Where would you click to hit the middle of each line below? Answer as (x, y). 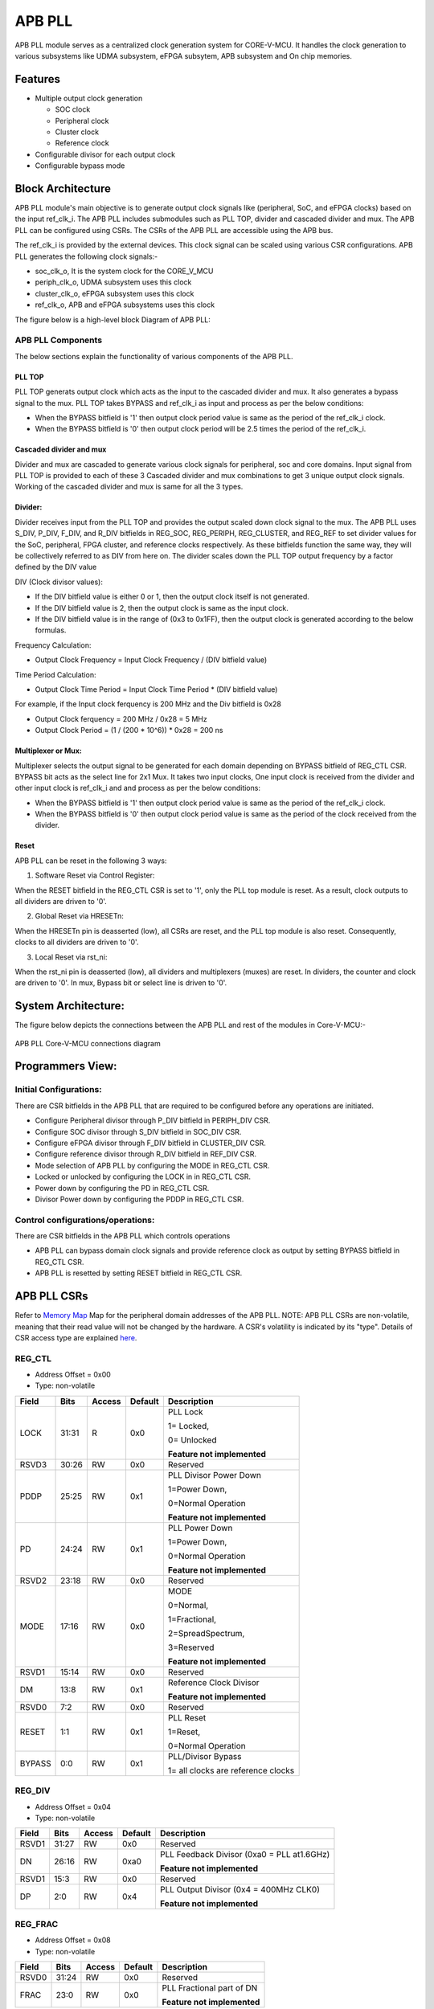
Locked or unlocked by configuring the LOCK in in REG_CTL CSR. (143, 1176)
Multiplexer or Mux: (48, 751)
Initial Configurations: (58, 1090)
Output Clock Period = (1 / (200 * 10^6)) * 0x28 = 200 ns (129, 730)
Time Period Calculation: (55, 674)
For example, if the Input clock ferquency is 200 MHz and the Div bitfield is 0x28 (148, 704)
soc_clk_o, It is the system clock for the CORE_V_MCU (124, 271)
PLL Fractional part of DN (210, 1987)
